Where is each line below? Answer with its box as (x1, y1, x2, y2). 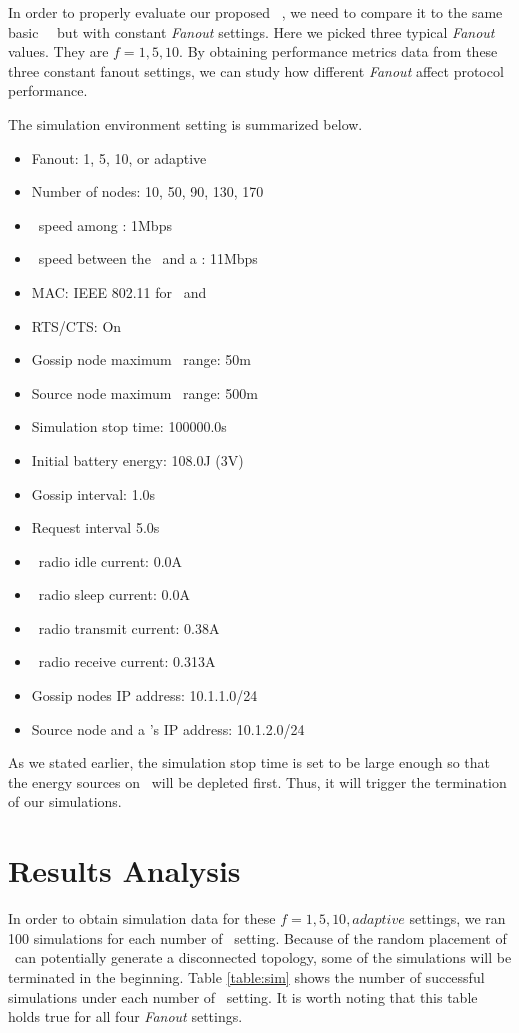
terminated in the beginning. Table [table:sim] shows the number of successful (8, 966, 485, 987)
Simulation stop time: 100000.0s (31, 416, 227, 437)
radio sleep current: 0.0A (38, 584, 190, 605)
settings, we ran (409, 908, 506, 929)
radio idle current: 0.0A (38, 550, 183, 571)
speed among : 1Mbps (38, 214, 172, 235)
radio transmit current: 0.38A (38, 617, 220, 638)
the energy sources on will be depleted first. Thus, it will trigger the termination (8, 771, 507, 792)
